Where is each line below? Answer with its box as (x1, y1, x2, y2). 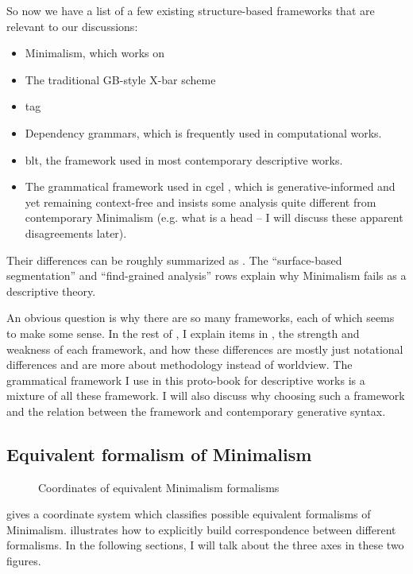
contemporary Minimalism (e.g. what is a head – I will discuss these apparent (25, 209, 403, 226)
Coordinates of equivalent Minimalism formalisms (38, 479, 280, 495)
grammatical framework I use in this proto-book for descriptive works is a (6, 371, 365, 388)
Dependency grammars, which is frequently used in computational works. (25, 124, 382, 141)
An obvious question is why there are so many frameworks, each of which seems (6, 309, 395, 326)
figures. (6, 553, 41, 569)
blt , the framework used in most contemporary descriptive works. (25, 151, 343, 168)
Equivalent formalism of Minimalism (6, 441, 312, 466)
